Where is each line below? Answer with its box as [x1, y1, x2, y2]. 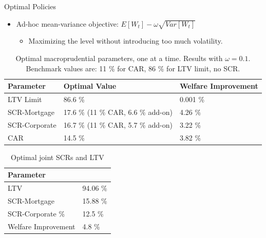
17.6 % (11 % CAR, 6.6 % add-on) [63, 106, 173, 117]
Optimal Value [63, 81, 117, 91]
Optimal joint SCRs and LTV [11, 151, 104, 162]
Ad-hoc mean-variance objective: [16, 18, 119, 29]
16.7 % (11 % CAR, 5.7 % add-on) [63, 119, 173, 130]
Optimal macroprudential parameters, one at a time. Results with [15, 52, 223, 63]
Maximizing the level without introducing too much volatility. [28, 35, 223, 46]
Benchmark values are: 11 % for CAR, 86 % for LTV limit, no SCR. [26, 63, 240, 73]
